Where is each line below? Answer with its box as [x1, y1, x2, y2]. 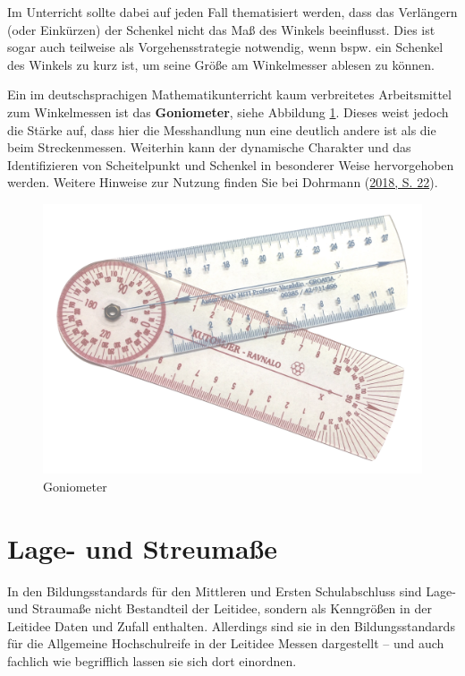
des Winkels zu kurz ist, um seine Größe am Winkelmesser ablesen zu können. [7, 55, 435, 73]
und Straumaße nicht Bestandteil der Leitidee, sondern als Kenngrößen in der [7, 599, 432, 618]
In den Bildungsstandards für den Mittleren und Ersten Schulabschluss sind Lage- [7, 581, 456, 600]
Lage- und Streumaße [7, 529, 278, 566]
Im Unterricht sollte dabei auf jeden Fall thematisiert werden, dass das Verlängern [7, 3, 458, 21]
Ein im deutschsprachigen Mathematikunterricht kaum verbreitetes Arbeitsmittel [7, 85, 452, 104]
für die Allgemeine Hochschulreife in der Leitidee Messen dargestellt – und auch [7, 634, 444, 653]
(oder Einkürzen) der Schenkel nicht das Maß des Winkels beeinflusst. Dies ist [7, 20, 435, 39]
